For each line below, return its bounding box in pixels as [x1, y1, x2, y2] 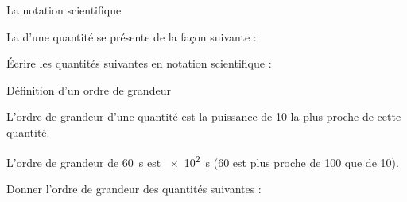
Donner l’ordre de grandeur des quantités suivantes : [6, 180, 262, 196]
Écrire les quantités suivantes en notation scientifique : [6, 55, 272, 72]
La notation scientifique [6, 2, 122, 17]
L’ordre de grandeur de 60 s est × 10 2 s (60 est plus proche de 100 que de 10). [6, 151, 399, 170]
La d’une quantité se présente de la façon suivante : [6, 28, 257, 45]
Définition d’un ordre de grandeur [6, 81, 171, 98]
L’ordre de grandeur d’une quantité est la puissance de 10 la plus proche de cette [6, 108, 401, 125]
